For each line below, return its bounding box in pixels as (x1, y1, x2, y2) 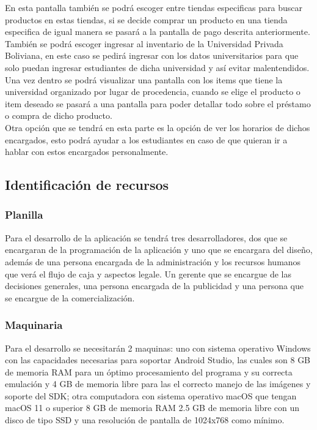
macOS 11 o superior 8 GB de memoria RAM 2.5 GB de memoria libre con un (5, 401, 300, 414)
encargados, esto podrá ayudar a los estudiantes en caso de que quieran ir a (5, 133, 288, 146)
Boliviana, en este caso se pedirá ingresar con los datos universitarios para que (5, 49, 299, 62)
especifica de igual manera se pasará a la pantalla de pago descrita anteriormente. (5, 25, 310, 38)
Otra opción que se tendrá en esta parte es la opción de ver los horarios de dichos (5, 121, 310, 134)
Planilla (5, 207, 43, 222)
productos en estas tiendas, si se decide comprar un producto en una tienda (5, 13, 288, 26)
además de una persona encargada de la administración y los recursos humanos (5, 255, 301, 268)
